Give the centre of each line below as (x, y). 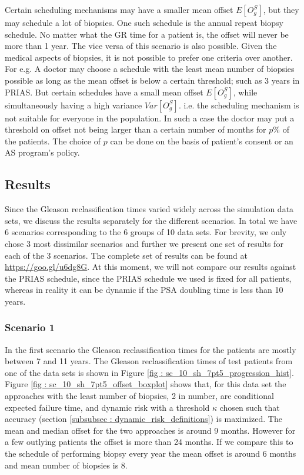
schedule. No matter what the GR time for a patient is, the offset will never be (147, 34)
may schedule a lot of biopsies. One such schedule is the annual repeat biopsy (144, 22)
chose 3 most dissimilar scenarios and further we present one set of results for (144, 243)
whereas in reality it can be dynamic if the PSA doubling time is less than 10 (144, 290)
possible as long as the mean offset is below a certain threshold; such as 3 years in (152, 80)
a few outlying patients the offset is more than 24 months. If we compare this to (149, 442)
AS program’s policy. (42, 152)
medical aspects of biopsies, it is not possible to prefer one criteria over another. (149, 57)
